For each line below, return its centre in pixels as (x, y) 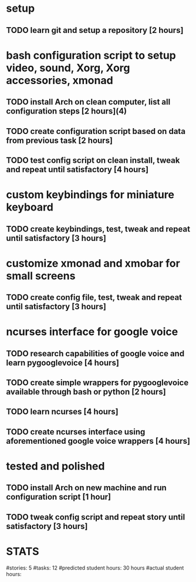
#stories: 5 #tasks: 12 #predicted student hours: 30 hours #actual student (95, 568)
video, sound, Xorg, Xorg (68, 68)
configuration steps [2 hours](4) (67, 111)
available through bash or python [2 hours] (86, 392)
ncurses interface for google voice (92, 332)
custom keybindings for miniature (90, 195)
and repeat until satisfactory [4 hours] (77, 169)
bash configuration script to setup (91, 55)
